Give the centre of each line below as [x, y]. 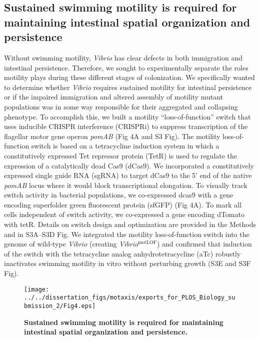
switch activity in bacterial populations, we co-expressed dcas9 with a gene [119, 195]
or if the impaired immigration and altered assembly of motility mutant [114, 97]
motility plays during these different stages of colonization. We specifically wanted [129, 77]
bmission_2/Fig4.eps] [60, 306]
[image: [37, 289]
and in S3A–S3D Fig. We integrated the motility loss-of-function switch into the [127, 234]
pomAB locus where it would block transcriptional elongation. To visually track [126, 185]
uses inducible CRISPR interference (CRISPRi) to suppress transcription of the [126, 126]
